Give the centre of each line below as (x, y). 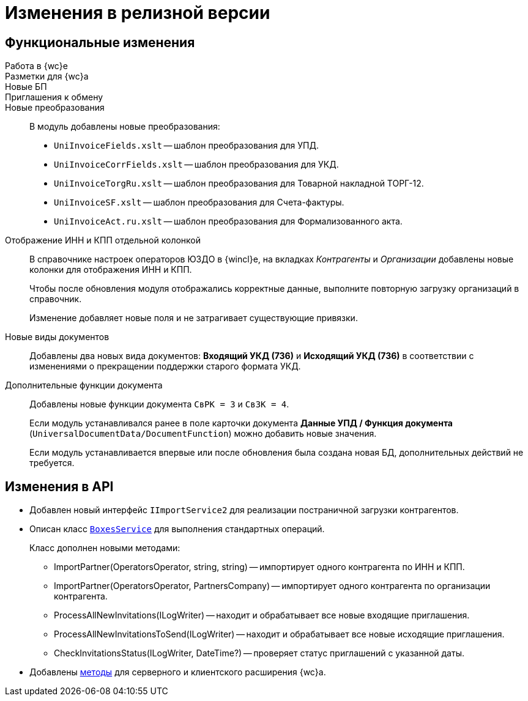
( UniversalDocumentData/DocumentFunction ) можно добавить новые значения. (203, 434)
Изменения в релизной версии (138, 13)
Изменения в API (59, 486)
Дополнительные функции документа (84, 385)
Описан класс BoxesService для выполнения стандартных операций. (177, 529)
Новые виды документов (57, 337)
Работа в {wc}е (36, 66)
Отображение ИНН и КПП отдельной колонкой (103, 240)
